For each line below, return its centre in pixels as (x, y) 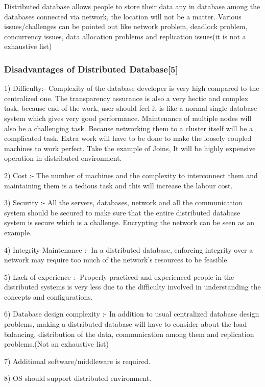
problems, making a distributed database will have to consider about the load (126, 324)
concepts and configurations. (49, 296)
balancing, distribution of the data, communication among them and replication (129, 334)
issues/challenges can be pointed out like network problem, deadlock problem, (126, 26)
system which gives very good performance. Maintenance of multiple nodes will (128, 118)
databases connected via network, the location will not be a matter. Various (123, 16)
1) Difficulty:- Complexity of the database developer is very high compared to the (132, 88)
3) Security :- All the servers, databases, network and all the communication (123, 202)
